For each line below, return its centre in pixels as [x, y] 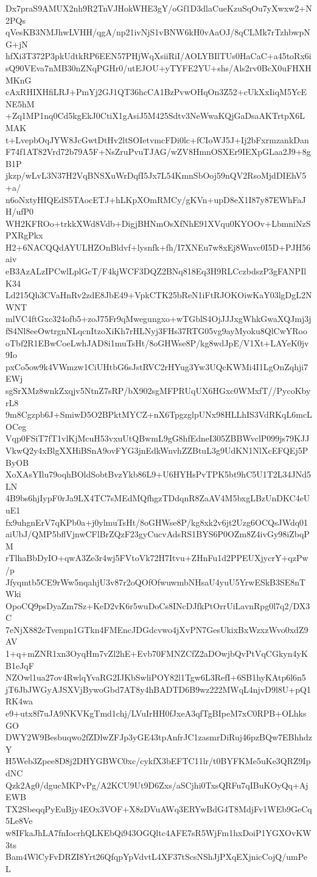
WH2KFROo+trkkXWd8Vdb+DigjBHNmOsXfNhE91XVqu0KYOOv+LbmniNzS [158, 223]
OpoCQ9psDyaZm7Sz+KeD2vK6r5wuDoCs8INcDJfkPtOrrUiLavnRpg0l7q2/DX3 [158, 605]
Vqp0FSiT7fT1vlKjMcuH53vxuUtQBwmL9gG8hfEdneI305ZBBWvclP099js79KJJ [158, 438]
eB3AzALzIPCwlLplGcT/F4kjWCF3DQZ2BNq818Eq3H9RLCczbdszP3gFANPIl [156, 271]
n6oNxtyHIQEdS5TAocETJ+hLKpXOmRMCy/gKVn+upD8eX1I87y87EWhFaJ [156, 199]
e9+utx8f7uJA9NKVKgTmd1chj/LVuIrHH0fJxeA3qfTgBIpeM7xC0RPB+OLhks [156, 713]
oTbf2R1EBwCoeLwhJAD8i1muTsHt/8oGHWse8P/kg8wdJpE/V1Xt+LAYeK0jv [157, 342]
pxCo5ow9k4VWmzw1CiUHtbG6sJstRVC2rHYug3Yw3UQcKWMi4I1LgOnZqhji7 [157, 366]
